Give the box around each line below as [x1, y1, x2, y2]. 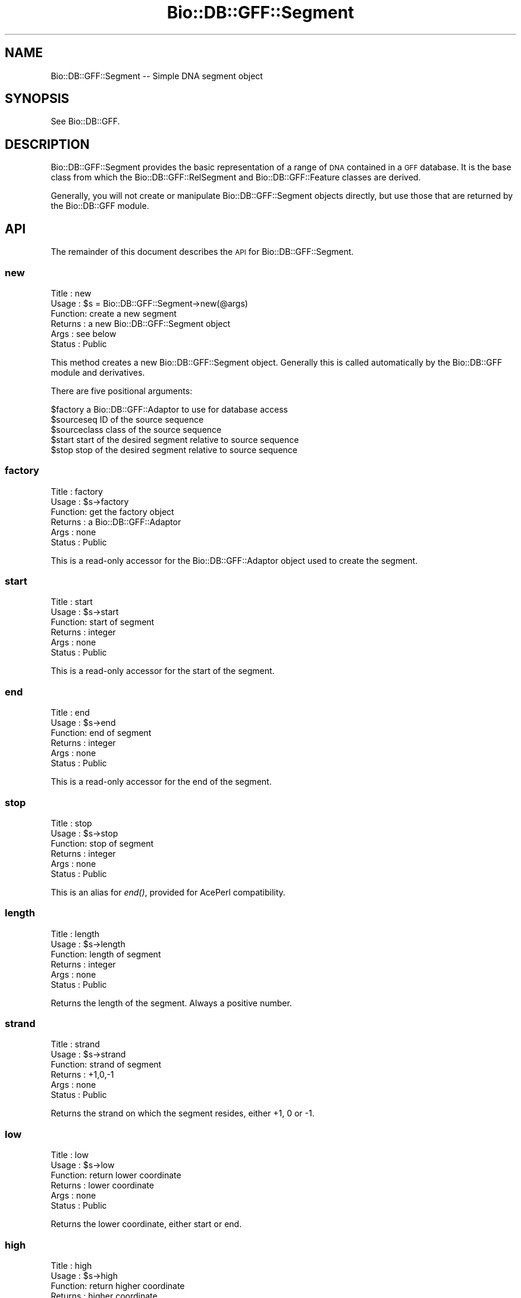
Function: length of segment [51, 948, 161, 959]
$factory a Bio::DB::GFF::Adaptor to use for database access [51, 404, 288, 414]
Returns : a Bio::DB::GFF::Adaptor [51, 516, 181, 527]
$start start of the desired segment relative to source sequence [51, 434, 299, 445]
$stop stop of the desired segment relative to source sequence [51, 444, 297, 455]
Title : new [51, 288, 92, 298]
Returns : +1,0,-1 [51, 1069, 114, 1080]
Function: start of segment [51, 617, 155, 628]
